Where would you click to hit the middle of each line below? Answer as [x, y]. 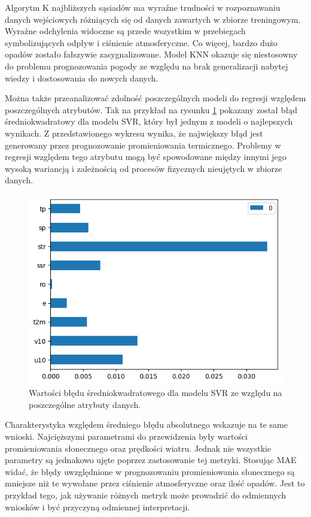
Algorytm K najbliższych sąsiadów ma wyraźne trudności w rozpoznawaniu [143, 7]
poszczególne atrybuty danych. [85, 404]
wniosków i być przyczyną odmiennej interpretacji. [97, 507]
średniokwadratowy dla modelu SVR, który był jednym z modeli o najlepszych [149, 121]
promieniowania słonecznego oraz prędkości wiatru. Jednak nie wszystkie [138, 448]
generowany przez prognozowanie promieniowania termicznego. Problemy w [143, 145]
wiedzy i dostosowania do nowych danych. [82, 78]
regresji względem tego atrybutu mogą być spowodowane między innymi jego [146, 157]
